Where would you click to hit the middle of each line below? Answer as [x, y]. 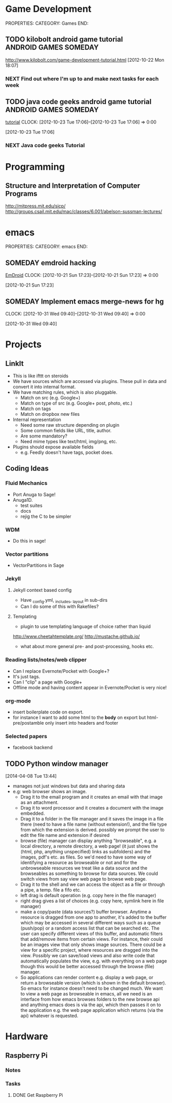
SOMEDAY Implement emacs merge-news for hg [85, 301]
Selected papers [26, 736]
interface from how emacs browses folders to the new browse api [90, 1000]
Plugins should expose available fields [53, 447]
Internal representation [37, 419]
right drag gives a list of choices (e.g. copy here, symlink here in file [92, 901]
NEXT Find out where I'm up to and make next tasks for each [82, 79]
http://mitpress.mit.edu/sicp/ [35, 206]
